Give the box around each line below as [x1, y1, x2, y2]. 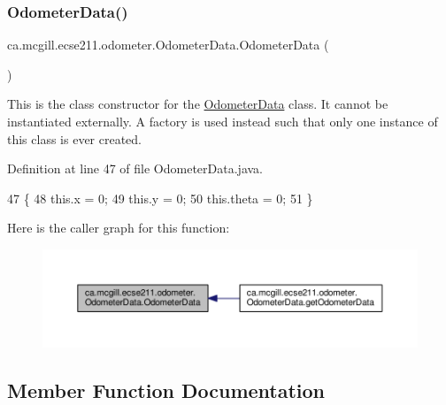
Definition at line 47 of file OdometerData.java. [7, 159, 264, 178]
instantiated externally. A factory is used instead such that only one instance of [7, 112, 438, 130]
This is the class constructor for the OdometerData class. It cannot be [7, 95, 388, 113]
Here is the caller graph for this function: [7, 218, 230, 237]
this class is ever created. [7, 129, 142, 148]
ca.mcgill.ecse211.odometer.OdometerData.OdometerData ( [7, 35, 329, 54]
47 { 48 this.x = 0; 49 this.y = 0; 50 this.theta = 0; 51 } [7, 188, 313, 207]
